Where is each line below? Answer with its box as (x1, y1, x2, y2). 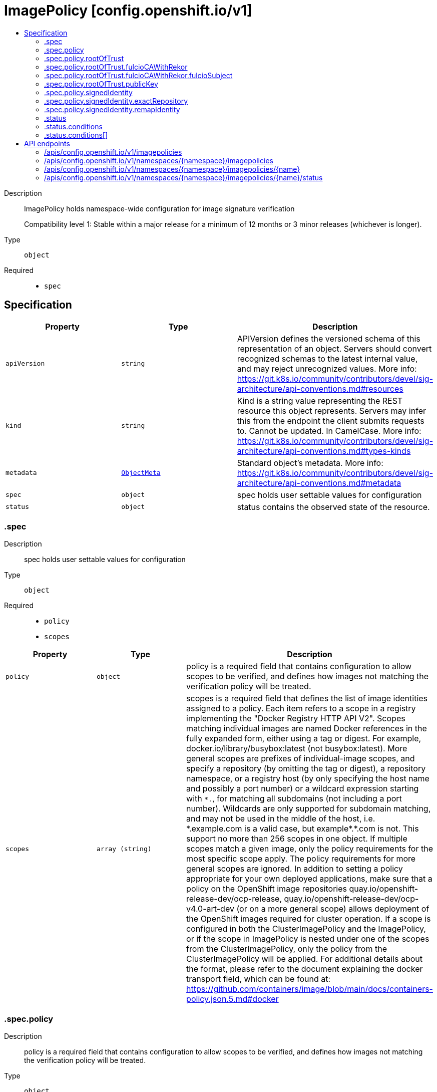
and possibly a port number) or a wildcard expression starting (186, 783, 419, 794)
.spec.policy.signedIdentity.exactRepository (44, 96, 188, 105)
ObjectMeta (121, 469, 161, 477)
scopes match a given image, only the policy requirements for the (186, 844, 433, 854)
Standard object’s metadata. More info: (237, 457, 383, 468)
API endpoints (24, 139, 70, 148)
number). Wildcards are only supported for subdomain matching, (186, 803, 431, 814)
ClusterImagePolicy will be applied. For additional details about (186, 954, 422, 964)
